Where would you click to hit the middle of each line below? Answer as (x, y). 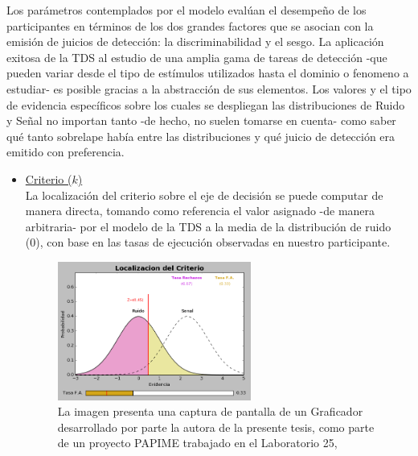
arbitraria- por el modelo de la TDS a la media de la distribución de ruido (208, 226)
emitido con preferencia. (66, 152)
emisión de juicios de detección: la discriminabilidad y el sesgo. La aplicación (195, 41)
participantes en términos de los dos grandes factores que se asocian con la (190, 25)
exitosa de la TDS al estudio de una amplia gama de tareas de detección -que (197, 57)
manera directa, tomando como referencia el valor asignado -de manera (200, 211)
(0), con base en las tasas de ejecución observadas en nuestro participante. (208, 242)
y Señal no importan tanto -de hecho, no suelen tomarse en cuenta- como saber (201, 120)
